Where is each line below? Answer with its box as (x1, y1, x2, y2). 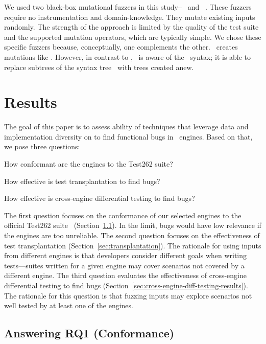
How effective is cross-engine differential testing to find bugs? (4, 193, 195, 203)
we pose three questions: (4, 141, 80, 152)
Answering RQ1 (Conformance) (4, 325, 175, 341)
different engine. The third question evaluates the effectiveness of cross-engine (4, 270, 247, 281)
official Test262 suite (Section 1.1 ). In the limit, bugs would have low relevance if (4, 220, 261, 231)
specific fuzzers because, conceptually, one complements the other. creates (4, 41, 238, 52)
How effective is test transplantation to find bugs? (4, 175, 160, 186)
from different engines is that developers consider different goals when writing (4, 250, 247, 261)
